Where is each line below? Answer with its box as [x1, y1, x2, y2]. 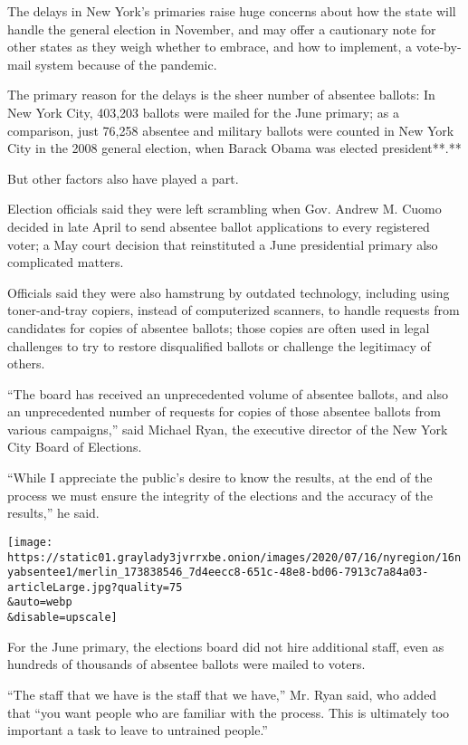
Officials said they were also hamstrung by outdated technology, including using [7, 282, 450, 301]
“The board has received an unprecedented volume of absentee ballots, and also [7, 384, 448, 403]
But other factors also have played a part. [7, 168, 239, 187]
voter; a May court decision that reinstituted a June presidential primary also [7, 234, 438, 253]
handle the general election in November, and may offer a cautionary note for [7, 19, 436, 38]
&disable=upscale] [7, 611, 118, 625]
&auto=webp [7, 596, 72, 609]
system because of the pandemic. [35, 54, 217, 73]
